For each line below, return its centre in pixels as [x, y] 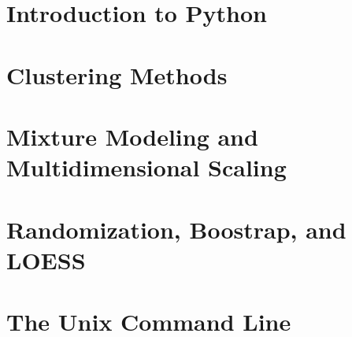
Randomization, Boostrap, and [176, 229]
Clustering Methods [117, 74]
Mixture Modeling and [132, 136]
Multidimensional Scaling [146, 167]
